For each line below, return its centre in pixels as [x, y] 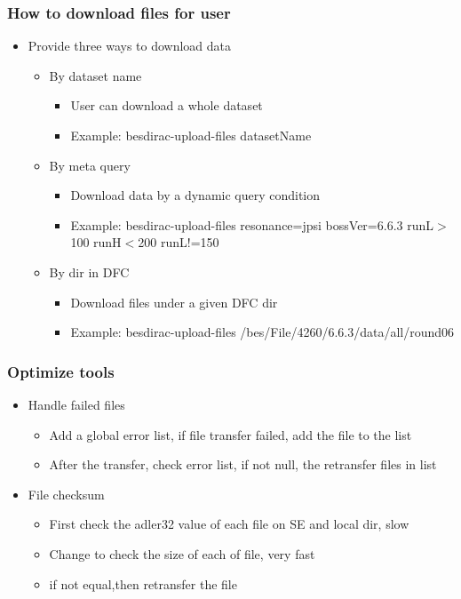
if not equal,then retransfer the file [143, 583]
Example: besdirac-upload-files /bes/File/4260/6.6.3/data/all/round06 [262, 332]
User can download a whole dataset [167, 105]
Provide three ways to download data [130, 46]
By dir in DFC [89, 272]
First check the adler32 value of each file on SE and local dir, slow [229, 524]
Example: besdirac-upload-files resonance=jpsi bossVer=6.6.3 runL [252, 224]
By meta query [90, 165]
